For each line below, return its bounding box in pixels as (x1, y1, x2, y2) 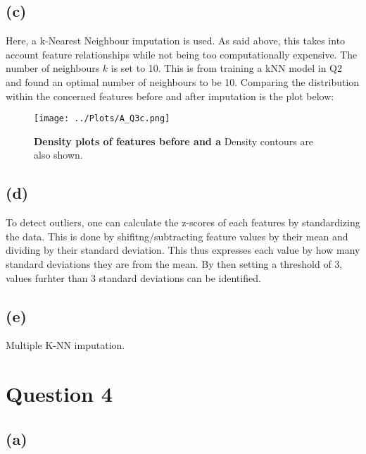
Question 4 (6, 379, 113, 408)
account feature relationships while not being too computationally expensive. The (6, 47, 358, 61)
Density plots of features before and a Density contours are (34, 133, 314, 148)
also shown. (34, 147, 83, 162)
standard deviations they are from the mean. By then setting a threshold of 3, (6, 257, 343, 271)
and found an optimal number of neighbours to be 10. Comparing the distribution (6, 74, 360, 89)
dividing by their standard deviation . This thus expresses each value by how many (6, 243, 360, 257)
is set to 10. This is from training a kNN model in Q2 (111, 61, 343, 75)
